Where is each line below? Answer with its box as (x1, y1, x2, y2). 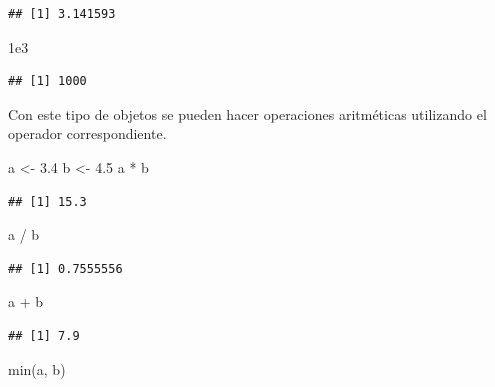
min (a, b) (8, 358, 66, 379)
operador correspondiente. (8, 123, 167, 144)
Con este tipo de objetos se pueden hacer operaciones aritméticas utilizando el (8, 103, 487, 124)
